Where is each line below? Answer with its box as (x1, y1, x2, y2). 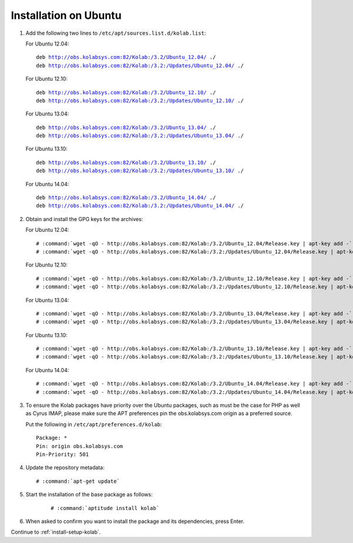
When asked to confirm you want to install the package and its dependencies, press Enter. (25, 518, 245, 525)
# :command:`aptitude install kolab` (51, 505, 160, 511)
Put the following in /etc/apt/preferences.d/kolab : (25, 420, 162, 427)
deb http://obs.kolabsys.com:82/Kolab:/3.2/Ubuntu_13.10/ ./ (36, 159, 216, 166)
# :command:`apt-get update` (36, 478, 120, 485)
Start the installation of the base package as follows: (25, 491, 153, 498)
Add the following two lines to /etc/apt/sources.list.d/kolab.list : (25, 29, 206, 37)
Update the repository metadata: (25, 464, 105, 471)
